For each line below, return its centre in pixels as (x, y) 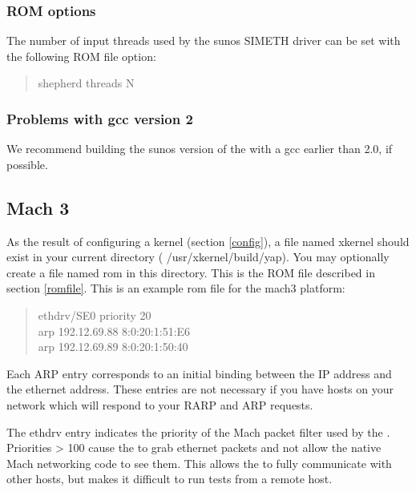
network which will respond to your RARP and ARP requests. (160, 404)
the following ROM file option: (81, 56)
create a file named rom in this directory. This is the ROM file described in (191, 272)
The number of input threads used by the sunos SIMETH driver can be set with (204, 40)
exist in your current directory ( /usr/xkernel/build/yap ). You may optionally (198, 257)
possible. (27, 164)
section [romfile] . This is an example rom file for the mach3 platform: (176, 288)
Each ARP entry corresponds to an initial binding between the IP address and (199, 373)
